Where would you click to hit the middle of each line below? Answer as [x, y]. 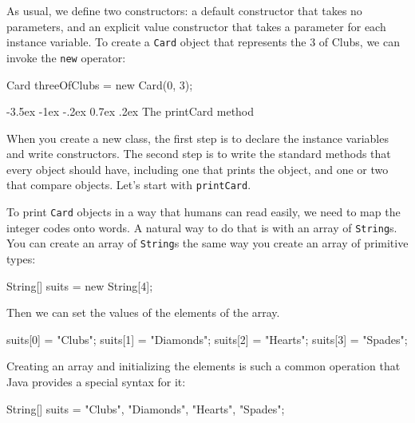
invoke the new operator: [66, 57]
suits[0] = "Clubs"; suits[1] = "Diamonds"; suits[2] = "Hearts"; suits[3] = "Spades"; [207, 339]
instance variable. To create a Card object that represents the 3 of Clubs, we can [203, 42]
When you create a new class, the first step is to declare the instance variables [198, 138]
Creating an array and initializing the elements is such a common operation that [204, 366]
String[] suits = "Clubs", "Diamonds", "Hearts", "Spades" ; [146, 408]
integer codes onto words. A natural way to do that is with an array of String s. [202, 227]
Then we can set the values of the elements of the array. [143, 312]
